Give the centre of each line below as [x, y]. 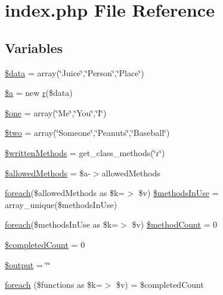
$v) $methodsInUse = [179, 193]
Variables [34, 47]
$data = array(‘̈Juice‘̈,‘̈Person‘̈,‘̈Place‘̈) [75, 72]
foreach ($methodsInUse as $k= [62, 224]
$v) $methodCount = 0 [175, 224]
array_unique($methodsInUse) [61, 204]
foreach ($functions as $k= [54, 285]
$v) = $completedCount [160, 285]
